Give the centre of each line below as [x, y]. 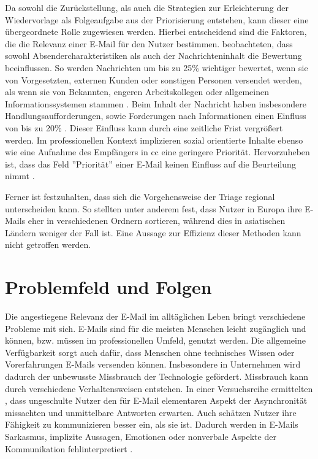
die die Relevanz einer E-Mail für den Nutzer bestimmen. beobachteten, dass [149, 43]
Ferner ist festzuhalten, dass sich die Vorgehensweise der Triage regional [140, 196]
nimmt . [20, 176]
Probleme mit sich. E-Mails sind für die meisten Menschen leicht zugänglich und [156, 328]
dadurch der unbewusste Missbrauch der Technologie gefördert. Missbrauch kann [157, 376]
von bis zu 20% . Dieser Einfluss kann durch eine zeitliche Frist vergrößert [144, 127]
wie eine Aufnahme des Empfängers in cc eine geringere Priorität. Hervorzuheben [157, 152]
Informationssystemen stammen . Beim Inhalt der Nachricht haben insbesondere [156, 103]
